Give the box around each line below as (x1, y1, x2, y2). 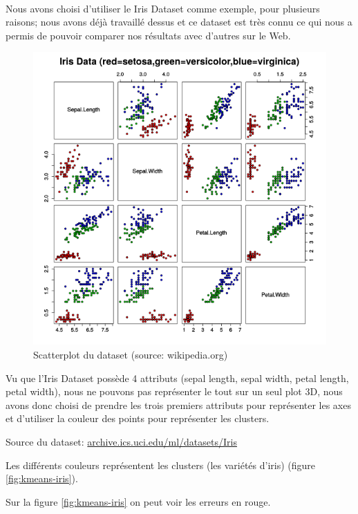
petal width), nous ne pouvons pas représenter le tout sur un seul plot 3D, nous (6, 384, 343, 399)
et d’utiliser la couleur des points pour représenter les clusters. (6, 411, 270, 426)
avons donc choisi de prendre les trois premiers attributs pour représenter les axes (6, 397, 351, 412)
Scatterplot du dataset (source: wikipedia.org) (33, 347, 228, 361)
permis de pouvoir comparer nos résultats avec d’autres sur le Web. (6, 28, 291, 42)
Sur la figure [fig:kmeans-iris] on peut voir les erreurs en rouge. (6, 494, 271, 508)
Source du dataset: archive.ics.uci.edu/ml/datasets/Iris (6, 434, 237, 448)
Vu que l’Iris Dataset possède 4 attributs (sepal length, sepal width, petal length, (6, 370, 349, 385)
